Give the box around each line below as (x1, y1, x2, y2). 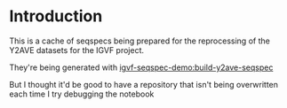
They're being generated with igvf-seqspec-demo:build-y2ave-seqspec (9, 62, 274, 73)
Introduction (9, 6, 103, 27)
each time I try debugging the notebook (9, 89, 155, 99)
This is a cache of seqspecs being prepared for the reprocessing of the (9, 35, 271, 46)
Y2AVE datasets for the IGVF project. (9, 44, 145, 55)
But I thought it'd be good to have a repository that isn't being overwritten (9, 79, 278, 89)
